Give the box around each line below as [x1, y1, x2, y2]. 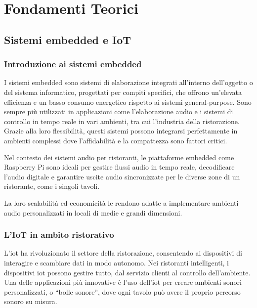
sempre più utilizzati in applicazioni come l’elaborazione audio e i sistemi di [4, 106, 233, 117]
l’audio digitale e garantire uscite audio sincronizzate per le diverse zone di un [4, 171, 240, 181]
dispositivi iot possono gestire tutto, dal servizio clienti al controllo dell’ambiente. [4, 267, 251, 277]
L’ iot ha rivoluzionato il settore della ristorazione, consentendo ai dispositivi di [4, 248, 242, 258]
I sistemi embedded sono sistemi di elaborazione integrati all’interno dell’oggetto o [4, 77, 253, 88]
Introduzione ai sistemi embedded [4, 58, 142, 70]
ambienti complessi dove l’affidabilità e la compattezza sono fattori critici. [4, 135, 227, 145]
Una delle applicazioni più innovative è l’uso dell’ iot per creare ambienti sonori [4, 277, 242, 287]
